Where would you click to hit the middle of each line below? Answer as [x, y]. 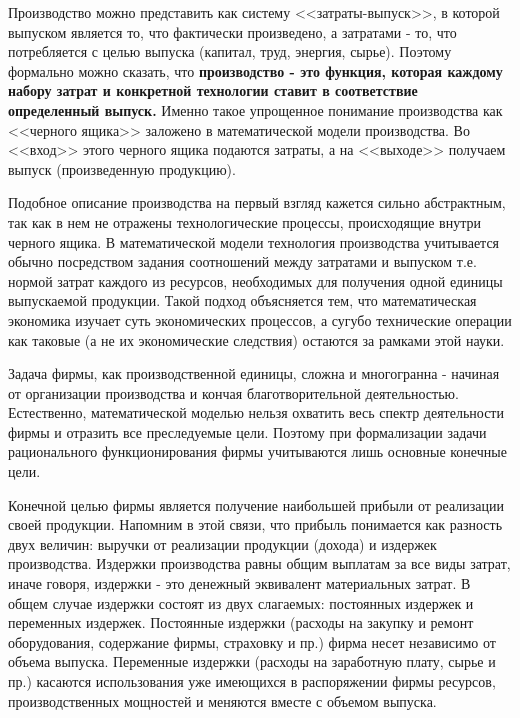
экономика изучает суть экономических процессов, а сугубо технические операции [260, 319]
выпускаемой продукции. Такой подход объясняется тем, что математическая [242, 300]
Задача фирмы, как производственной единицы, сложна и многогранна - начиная [254, 373]
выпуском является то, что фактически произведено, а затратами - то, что [232, 31]
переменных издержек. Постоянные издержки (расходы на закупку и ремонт [241, 622]
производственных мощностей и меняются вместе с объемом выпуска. [222, 700]
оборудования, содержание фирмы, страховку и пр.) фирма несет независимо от [252, 641]
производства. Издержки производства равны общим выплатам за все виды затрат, [259, 563]
